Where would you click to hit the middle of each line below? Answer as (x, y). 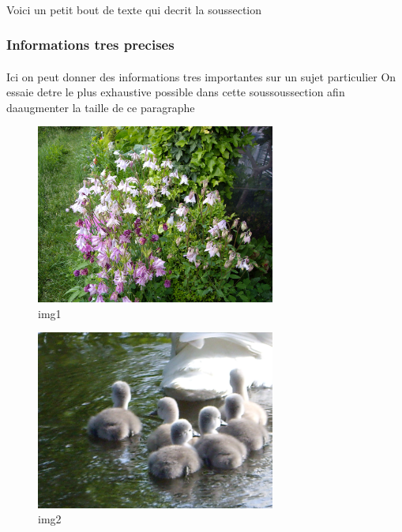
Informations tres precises (90, 45)
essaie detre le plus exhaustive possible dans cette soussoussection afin (176, 92)
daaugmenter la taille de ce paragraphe (101, 107)
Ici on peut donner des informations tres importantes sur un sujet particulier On (201, 76)
